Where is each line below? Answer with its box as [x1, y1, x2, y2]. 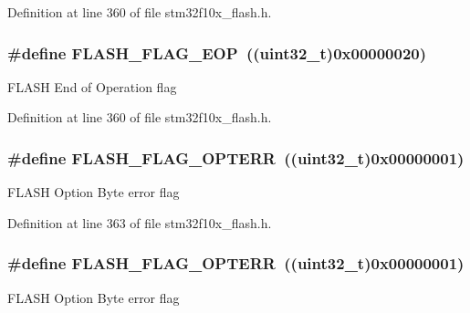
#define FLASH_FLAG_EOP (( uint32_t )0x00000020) [7, 41, 427, 64]
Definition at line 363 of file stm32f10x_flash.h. [7, 213, 272, 232]
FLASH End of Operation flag [7, 77, 177, 96]
